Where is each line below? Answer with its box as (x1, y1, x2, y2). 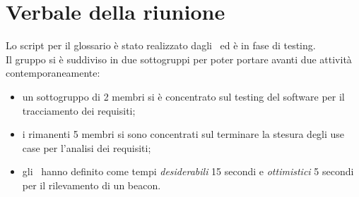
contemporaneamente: (6, 65, 100, 80)
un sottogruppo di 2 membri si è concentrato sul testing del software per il (22, 89, 345, 103)
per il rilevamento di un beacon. (22, 177, 161, 192)
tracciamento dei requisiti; (22, 103, 136, 117)
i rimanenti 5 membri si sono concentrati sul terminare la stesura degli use (22, 127, 345, 141)
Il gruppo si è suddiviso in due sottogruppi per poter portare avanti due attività (6, 51, 352, 66)
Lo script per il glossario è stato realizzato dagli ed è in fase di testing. (6, 38, 316, 53)
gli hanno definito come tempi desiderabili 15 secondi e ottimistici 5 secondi (22, 164, 354, 179)
